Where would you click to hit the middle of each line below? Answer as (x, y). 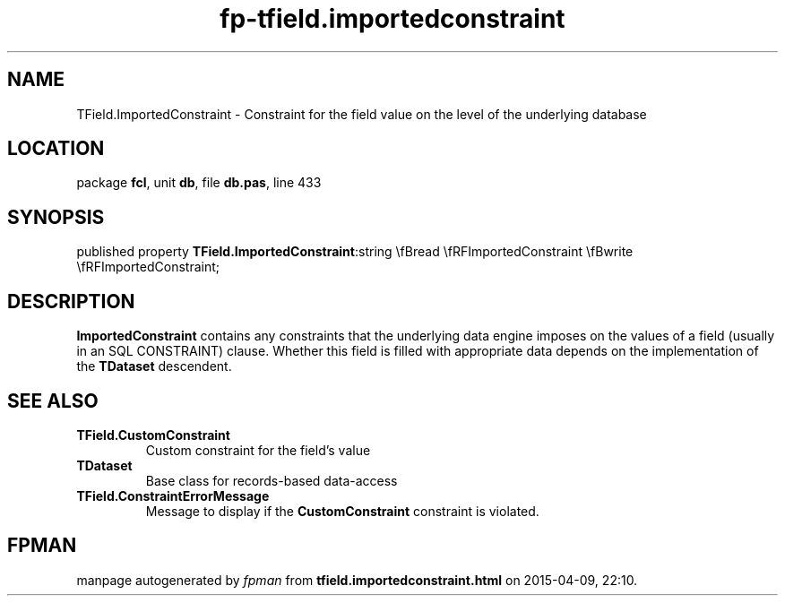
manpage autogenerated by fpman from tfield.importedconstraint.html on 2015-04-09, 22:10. (357, 580)
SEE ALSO (53, 401)
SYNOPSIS (56, 217)
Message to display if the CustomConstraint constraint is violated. (342, 511)
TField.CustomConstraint (153, 435)
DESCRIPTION (71, 301)
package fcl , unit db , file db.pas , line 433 (199, 183)
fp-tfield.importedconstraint (392, 19)
